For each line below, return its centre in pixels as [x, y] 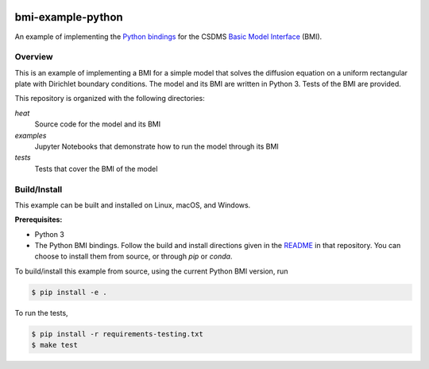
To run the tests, [41, 313]
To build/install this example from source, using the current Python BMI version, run [151, 271]
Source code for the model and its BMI [98, 124]
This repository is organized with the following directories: [110, 99]
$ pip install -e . [69, 292]
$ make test [55, 345]
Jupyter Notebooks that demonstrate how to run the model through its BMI [157, 146]
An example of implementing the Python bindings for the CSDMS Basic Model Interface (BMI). [168, 37]
